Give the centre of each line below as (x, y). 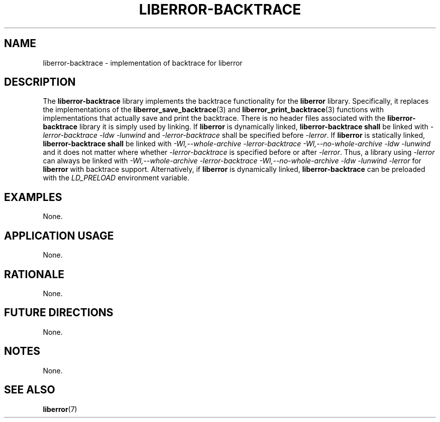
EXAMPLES (33, 197)
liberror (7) (60, 409)
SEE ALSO (30, 390)
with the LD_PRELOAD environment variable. (116, 178)
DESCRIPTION (40, 82)
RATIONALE (34, 274)
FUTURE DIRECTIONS (59, 313)
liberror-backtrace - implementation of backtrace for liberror (143, 63)
